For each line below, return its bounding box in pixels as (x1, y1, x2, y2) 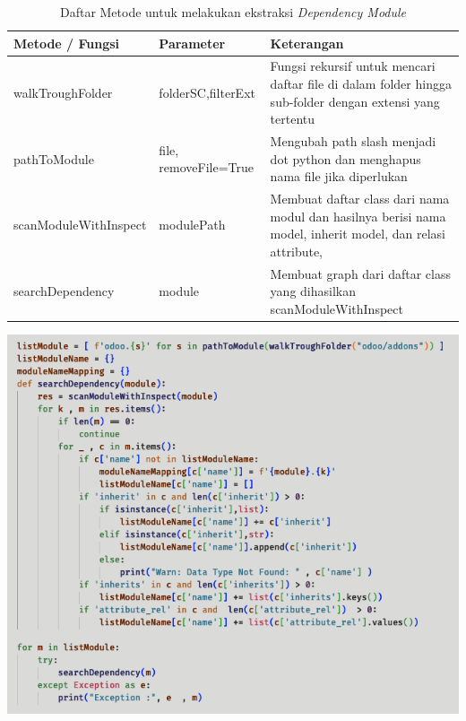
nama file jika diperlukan (270, 167, 408, 186)
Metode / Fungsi (13, 33, 120, 52)
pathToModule (13, 149, 94, 168)
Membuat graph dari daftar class (270, 264, 451, 282)
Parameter (159, 33, 226, 52)
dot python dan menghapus (270, 149, 421, 168)
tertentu (270, 109, 315, 128)
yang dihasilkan (270, 282, 356, 300)
